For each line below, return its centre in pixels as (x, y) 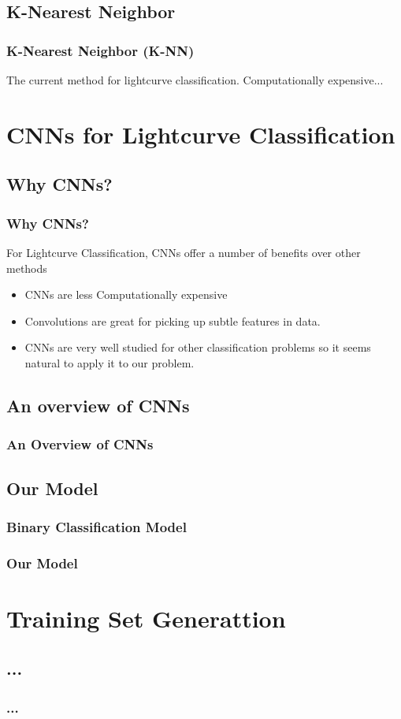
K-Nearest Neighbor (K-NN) (100, 50)
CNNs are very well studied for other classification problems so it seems (198, 347)
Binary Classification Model (97, 526)
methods (27, 268)
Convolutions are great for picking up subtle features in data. (173, 320)
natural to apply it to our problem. (110, 362)
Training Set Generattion (146, 618)
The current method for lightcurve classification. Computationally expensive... (195, 80)
